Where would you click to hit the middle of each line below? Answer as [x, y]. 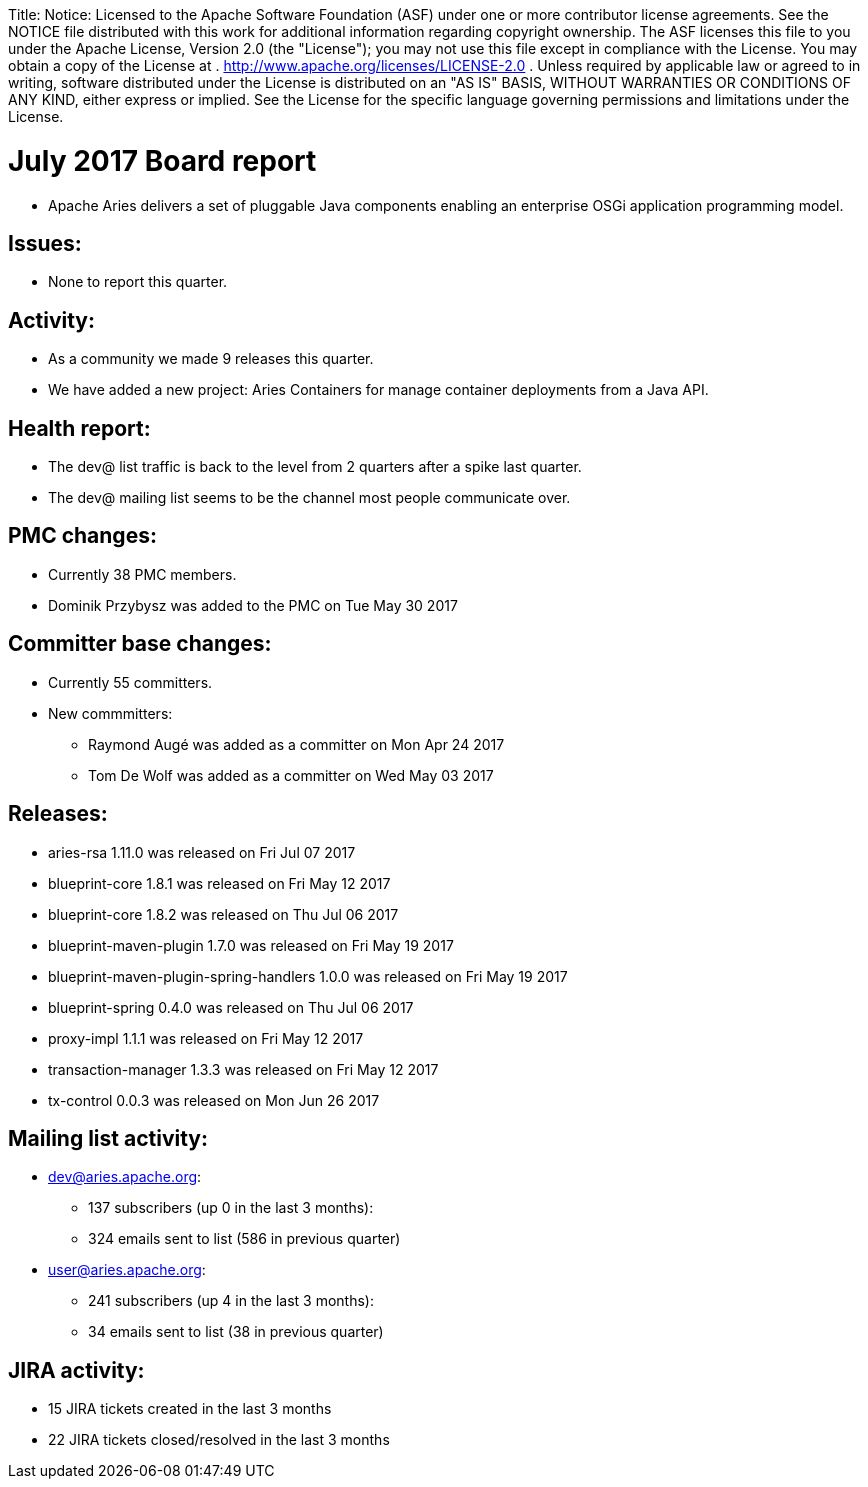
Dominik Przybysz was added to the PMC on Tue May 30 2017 [253, 605]
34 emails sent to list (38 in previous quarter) [236, 1332]
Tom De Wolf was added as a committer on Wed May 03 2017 [291, 775]
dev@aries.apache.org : [125, 1177]
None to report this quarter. [138, 282]
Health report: [79, 428]
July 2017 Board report [162, 160]
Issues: [45, 243]
